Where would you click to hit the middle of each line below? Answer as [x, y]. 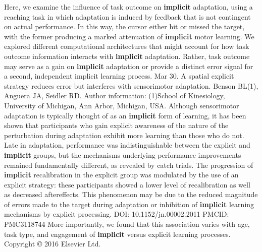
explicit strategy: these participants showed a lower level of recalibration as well [127, 184]
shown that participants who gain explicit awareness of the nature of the [116, 125]
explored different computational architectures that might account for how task [127, 46]
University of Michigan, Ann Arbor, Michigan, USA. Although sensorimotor [122, 105]
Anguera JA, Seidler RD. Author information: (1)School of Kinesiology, [115, 96]
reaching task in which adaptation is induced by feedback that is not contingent [127, 16]
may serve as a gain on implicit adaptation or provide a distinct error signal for [129, 66]
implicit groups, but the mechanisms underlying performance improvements [123, 154]
